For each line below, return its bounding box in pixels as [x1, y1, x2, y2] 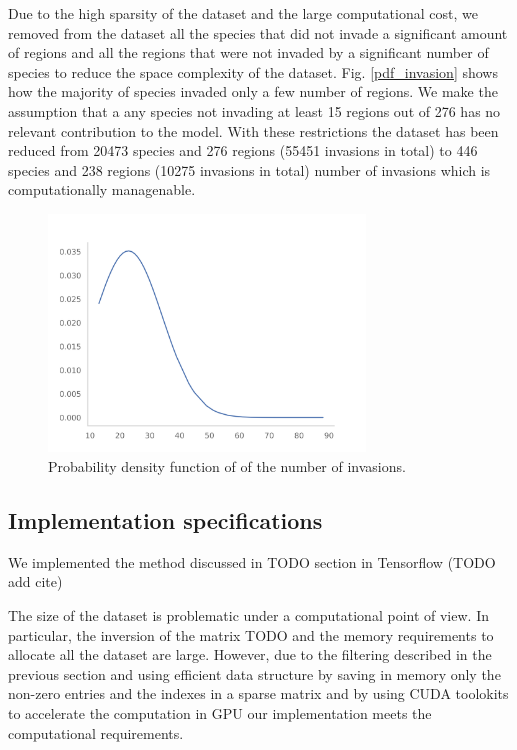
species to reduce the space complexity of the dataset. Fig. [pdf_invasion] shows [8, 61, 498, 82]
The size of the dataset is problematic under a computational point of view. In [8, 605, 489, 626]
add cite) [8, 571, 63, 592]
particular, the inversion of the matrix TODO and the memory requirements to [8, 624, 494, 645]
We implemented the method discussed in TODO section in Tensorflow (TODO [8, 551, 496, 572]
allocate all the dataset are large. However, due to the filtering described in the [8, 644, 492, 665]
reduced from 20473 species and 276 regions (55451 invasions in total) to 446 [8, 140, 478, 161]
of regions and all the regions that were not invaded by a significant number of [8, 42, 489, 63]
